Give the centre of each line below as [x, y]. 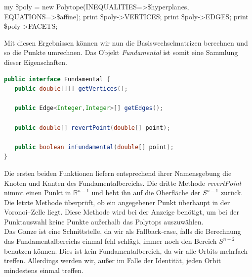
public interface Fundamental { [57, 79]
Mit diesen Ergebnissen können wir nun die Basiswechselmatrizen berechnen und [126, 42]
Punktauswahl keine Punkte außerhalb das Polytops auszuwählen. [104, 221]
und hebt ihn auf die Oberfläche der [146, 193]
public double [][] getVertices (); [71, 89]
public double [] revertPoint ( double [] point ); [92, 128]
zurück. [232, 193]
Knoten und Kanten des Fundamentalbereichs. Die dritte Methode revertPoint [123, 183]
